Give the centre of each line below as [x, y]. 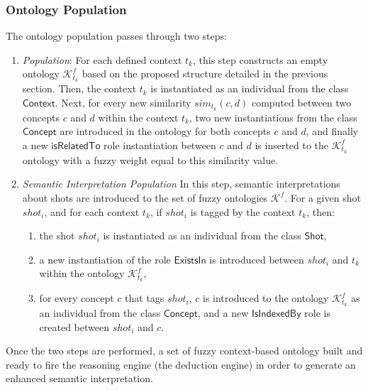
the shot [57, 235]
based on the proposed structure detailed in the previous [205, 74]
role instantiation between [160, 145]
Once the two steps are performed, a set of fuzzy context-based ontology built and [184, 351]
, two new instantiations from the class [273, 117]
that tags [145, 298]
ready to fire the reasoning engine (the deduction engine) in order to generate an [181, 364]
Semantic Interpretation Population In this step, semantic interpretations [181, 184]
